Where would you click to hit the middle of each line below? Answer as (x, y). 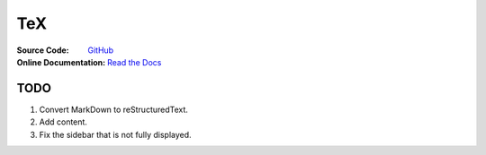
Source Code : (43, 50)
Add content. (63, 122)
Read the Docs (134, 62)
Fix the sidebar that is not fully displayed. (116, 134)
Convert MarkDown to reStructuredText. (114, 109)
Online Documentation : (61, 62)
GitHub (101, 50)
